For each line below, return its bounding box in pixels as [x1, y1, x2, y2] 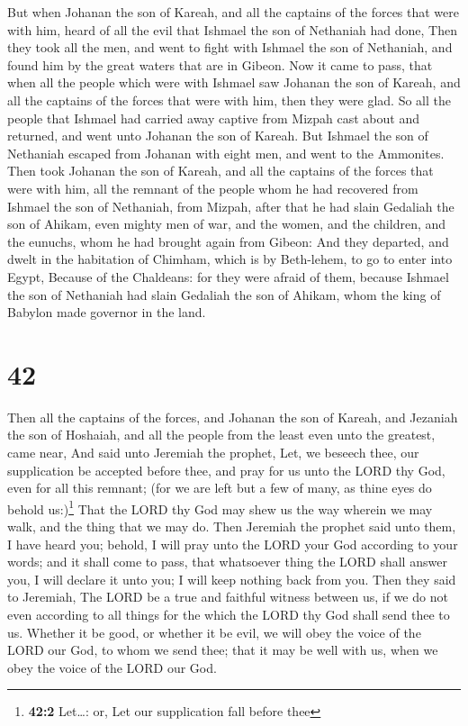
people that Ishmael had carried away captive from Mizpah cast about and [7, 108, 419, 127]
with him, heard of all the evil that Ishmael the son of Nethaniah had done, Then [7, 20, 457, 39]
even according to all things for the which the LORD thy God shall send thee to [7, 605, 450, 623]
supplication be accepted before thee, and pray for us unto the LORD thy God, [7, 460, 445, 479]
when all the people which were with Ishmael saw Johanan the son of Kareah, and [7, 73, 461, 92]
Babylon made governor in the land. [7, 303, 206, 322]
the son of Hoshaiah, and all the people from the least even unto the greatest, [7, 425, 436, 444]
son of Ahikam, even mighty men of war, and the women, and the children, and [7, 214, 446, 233]
